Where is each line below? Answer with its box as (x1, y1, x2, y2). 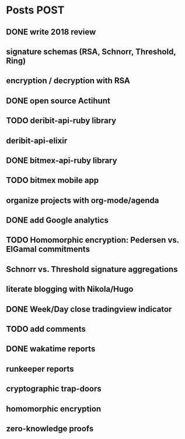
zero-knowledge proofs (6, 424, 94, 434)
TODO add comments (6, 324, 86, 334)
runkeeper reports (6, 364, 74, 374)
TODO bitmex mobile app (6, 175, 99, 185)
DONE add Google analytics (6, 215, 109, 226)
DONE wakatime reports (6, 344, 96, 354)
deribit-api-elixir (6, 135, 68, 145)
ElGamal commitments (6, 244, 90, 254)
